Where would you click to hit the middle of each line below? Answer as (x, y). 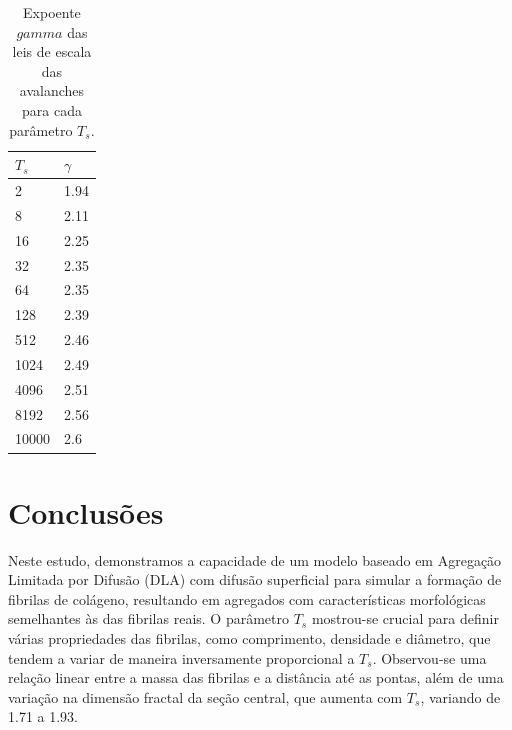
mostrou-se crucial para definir (405, 618)
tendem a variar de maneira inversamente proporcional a (181, 657)
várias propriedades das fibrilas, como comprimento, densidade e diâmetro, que (249, 638)
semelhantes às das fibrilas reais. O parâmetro (148, 618)
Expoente (52, 12)
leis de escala (52, 51)
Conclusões (86, 511)
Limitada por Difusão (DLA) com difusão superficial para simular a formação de (255, 579)
